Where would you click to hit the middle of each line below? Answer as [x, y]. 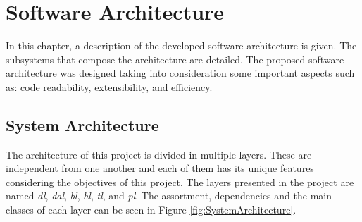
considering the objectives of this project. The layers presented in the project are [180, 181]
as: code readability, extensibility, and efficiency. [109, 86]
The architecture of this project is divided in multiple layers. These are [159, 154]
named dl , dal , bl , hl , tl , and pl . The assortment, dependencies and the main [169, 196]
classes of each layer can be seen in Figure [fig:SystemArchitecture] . [151, 210]
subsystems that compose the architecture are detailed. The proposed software [175, 59]
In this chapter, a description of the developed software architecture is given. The [181, 45]
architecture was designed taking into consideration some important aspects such [180, 73]
